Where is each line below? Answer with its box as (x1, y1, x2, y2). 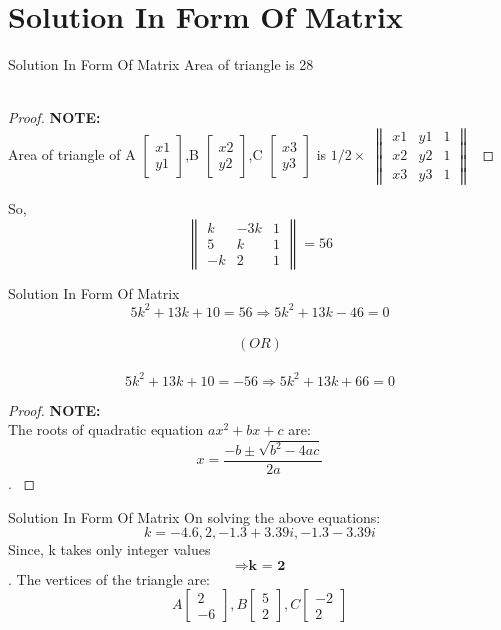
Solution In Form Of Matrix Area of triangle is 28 (8, 54, 314, 75)
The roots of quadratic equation (8, 419, 204, 440)
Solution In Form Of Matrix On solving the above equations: (8, 506, 381, 527)
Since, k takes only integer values (8, 539, 211, 560)
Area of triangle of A (8, 144, 136, 165)
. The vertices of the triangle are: (8, 568, 211, 589)
